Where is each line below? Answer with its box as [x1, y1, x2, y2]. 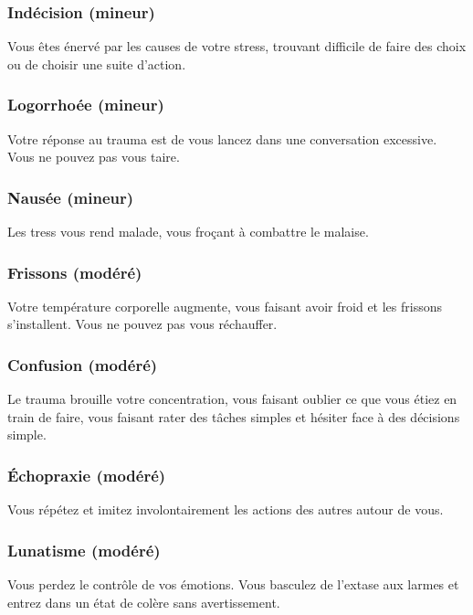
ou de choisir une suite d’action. [7, 54, 186, 73]
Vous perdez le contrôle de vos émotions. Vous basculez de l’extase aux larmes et [7, 575, 459, 594]
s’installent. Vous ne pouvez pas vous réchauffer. [7, 314, 278, 334]
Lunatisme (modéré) [7, 538, 161, 561]
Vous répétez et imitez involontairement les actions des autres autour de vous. [7, 500, 444, 519]
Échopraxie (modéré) [7, 463, 166, 486]
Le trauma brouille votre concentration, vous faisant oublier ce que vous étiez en [7, 389, 457, 408]
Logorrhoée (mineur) [7, 93, 164, 116]
